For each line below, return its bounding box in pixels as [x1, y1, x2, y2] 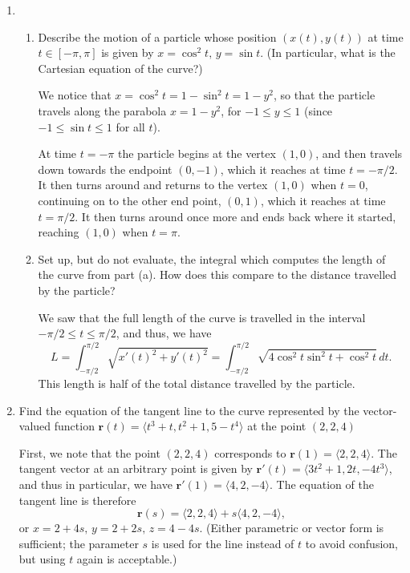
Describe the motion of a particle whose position [38, 28, 277, 45]
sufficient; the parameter [18, 535, 139, 551]
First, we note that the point [18, 444, 160, 461]
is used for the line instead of [151, 535, 294, 551]
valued [18, 418, 51, 434]
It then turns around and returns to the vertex [38, 176, 268, 193]
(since [303, 102, 333, 119]
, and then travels [315, 145, 403, 162]
